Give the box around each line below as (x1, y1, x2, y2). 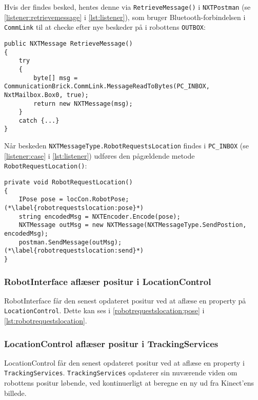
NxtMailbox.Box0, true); (4, 91, 89, 99)
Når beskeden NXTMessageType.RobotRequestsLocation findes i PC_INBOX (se (4, 140, 249, 151)
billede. (4, 387, 27, 398)
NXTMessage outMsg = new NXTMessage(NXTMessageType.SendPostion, (18, 221, 247, 229)
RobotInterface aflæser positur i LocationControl (4, 275, 211, 288)
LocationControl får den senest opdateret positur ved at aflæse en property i (4, 357, 245, 368)
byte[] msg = (33, 74, 78, 82)
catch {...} (18, 117, 59, 124)
